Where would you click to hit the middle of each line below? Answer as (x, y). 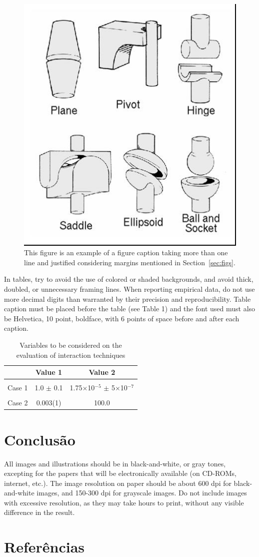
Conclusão (40, 439)
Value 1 (49, 372)
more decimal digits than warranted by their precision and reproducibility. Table (127, 299)
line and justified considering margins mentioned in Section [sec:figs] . (130, 262)
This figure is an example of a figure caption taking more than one (126, 252)
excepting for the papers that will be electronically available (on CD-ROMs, (120, 473)
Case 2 (18, 403)
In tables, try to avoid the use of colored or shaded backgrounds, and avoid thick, (129, 279)
